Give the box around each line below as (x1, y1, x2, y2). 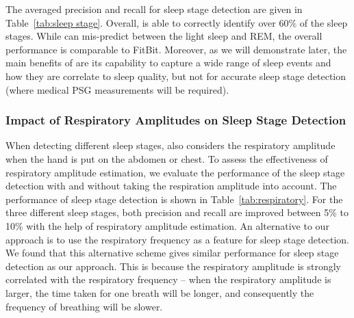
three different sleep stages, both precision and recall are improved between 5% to (5, 205, 349, 220)
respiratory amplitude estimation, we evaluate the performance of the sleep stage (5, 165, 345, 179)
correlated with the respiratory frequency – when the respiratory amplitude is (5, 272, 331, 287)
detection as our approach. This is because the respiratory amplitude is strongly (5, 259, 341, 273)
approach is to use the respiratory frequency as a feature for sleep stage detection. (5, 232, 349, 246)
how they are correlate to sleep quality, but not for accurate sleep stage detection (5, 68, 346, 83)
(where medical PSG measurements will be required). (5, 82, 229, 96)
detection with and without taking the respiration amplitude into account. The (5, 178, 337, 193)
